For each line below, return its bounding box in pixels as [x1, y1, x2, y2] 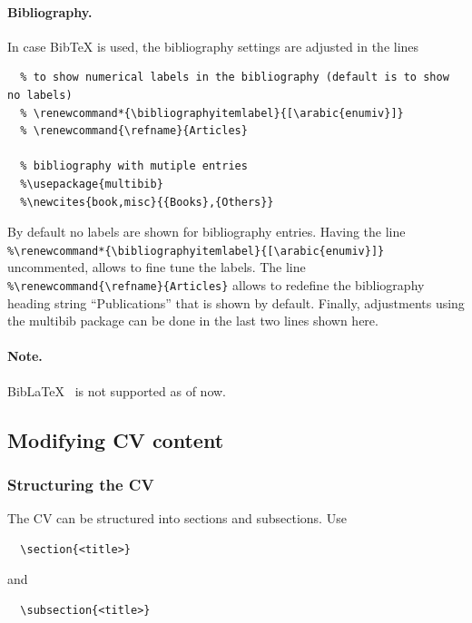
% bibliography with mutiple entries [20, 160, 248, 173]
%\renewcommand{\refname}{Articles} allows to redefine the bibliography [7, 275, 425, 294]
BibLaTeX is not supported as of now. [7, 381, 226, 400]
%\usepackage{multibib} [20, 177, 163, 190]
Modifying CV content [7, 425, 224, 453]
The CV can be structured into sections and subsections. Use [7, 509, 347, 528]
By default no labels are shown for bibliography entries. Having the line [7, 222, 406, 241]
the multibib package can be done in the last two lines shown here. [7, 311, 379, 330]
